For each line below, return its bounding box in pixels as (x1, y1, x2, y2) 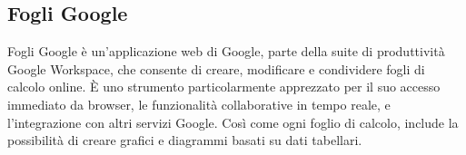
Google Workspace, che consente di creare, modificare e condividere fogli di (7, 59, 425, 78)
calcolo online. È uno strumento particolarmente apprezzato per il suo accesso (7, 77, 441, 96)
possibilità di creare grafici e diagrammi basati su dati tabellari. (7, 131, 362, 150)
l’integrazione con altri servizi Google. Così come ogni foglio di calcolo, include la (7, 112, 459, 131)
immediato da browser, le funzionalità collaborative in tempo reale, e (7, 94, 391, 113)
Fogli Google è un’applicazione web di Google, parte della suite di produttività (7, 42, 445, 61)
